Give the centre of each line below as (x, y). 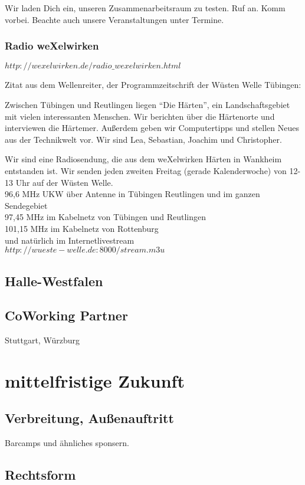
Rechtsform (40, 475)
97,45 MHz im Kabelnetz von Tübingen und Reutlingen (105, 217)
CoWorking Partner (66, 315)
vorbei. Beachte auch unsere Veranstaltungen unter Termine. (114, 19)
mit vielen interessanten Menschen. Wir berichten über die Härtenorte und (140, 116)
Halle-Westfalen (54, 281)
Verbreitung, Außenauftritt (89, 418)
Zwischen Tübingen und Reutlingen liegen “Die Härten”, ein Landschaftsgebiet (147, 104)
